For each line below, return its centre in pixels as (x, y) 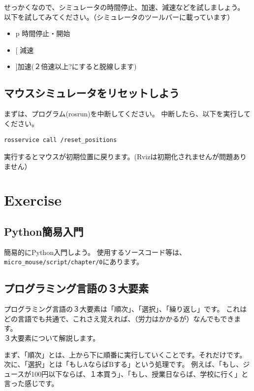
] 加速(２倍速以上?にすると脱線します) (76, 66)
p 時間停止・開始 (43, 33)
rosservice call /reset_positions (61, 140)
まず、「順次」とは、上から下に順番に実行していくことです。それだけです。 (125, 354)
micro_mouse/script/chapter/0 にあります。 (74, 262)
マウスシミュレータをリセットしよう (92, 93)
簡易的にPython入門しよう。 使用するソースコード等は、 (95, 252)
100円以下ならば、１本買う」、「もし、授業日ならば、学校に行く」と (140, 373)
